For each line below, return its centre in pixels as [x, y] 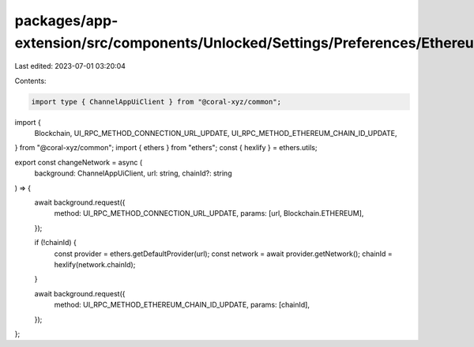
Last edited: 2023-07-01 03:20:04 [70, 66]
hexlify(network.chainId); [95, 264]
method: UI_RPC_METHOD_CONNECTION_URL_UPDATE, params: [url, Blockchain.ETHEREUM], [209, 213]
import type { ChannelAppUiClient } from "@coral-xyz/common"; [156, 102]
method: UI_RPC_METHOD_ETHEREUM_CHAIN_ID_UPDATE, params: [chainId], [182, 305]
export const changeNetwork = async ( [79, 162]
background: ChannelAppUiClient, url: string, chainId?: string [133, 173]
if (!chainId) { [55, 243]
